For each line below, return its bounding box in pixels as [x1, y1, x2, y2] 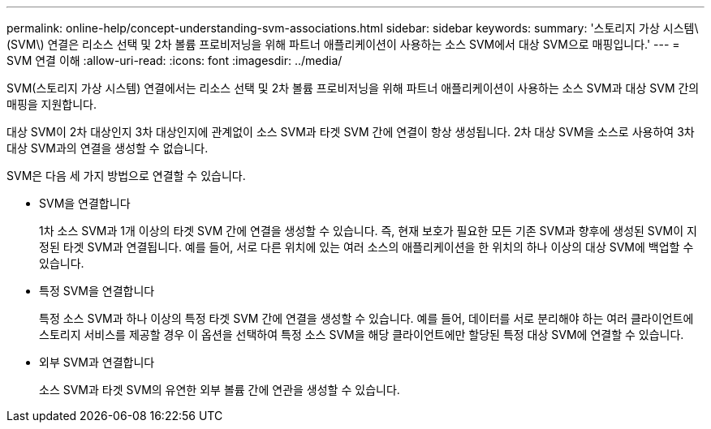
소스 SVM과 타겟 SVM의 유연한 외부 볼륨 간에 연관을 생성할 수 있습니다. [39, 383, 400, 397]
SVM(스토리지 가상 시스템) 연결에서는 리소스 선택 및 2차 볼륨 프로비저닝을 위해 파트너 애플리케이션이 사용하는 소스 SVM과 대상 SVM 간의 [6, 81, 700, 95]
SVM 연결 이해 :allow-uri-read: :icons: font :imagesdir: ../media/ [6, 54, 343, 67]
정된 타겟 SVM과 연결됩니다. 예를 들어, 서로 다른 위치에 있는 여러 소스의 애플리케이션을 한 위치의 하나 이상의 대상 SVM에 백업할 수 [39, 240, 694, 254]
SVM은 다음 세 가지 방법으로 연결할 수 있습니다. [6, 169, 246, 182]
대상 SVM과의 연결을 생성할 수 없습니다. [6, 141, 209, 155]
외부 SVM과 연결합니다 [39, 355, 155, 369]
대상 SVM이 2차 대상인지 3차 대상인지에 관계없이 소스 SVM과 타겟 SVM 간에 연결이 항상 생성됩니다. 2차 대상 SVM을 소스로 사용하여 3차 [6, 125, 695, 139]
